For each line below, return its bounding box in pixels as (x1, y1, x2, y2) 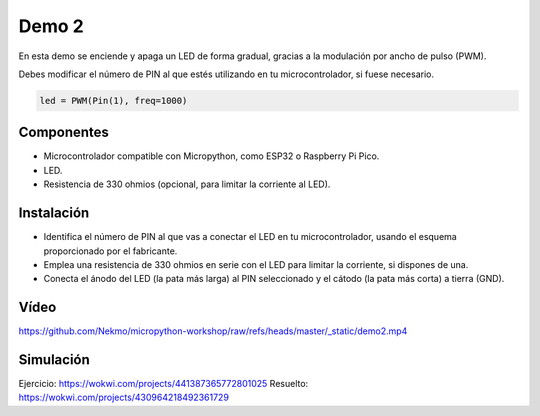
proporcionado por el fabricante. (43, 245, 178, 257)
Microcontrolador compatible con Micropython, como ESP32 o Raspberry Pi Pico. (43, 150, 380, 162)
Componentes (18, 124, 110, 141)
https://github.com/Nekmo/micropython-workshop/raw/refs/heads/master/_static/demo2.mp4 (18, 325, 408, 337)
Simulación (18, 351, 90, 368)
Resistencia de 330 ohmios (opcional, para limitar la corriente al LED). (43, 178, 331, 190)
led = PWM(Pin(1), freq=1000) (39, 95, 188, 106)
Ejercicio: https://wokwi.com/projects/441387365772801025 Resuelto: (18, 378, 309, 390)
